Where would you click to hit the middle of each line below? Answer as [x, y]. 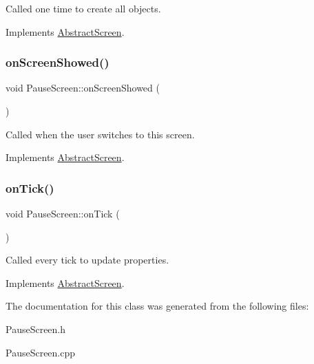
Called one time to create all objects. [83, 8]
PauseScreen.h [36, 329]
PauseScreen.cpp [41, 352]
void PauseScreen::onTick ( [63, 213]
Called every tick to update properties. [87, 260]
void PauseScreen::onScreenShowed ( [83, 88]
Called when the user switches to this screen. [100, 134]
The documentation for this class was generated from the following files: [157, 306]
